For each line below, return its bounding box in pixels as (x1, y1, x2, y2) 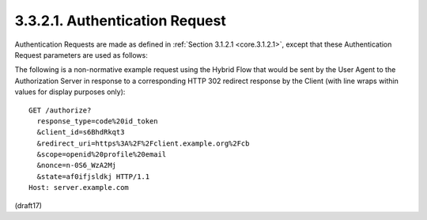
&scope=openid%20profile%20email (36, 150, 167, 159)
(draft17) (14, 200, 43, 210)
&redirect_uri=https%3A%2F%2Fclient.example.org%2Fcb (36, 138, 250, 148)
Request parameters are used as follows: (14, 50, 148, 59)
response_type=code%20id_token (36, 116, 158, 126)
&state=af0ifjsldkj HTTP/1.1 (36, 172, 150, 181)
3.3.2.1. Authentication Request (14, 12, 227, 29)
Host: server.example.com (28, 183, 130, 192)
